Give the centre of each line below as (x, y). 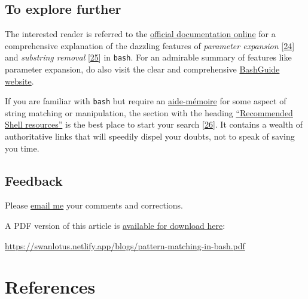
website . (19, 81)
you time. (22, 148)
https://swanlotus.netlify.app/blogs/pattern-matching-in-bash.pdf (125, 245)
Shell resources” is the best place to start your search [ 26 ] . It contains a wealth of (154, 124)
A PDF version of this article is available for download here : (115, 226)
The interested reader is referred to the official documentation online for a (140, 34)
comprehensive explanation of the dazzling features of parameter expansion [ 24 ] (150, 45)
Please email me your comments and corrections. (94, 205)
